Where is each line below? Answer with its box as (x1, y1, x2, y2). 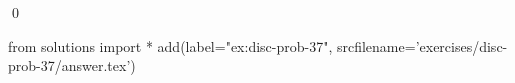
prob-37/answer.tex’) (8, 55, 136, 76)
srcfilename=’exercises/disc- (336, 35, 508, 56)
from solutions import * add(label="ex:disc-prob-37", (8, 35, 333, 56)
